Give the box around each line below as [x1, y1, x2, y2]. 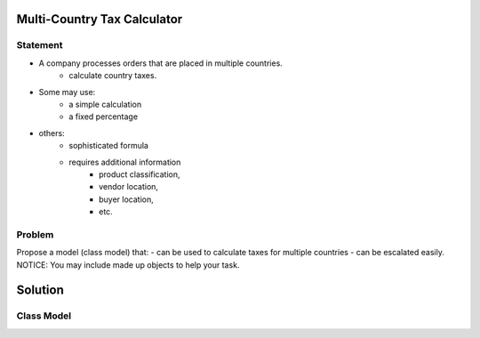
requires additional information [68, 157, 181, 167]
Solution [16, 283, 64, 298]
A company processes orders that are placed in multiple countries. [38, 58, 284, 68]
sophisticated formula [68, 141, 148, 151]
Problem [16, 228, 54, 240]
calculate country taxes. [68, 70, 157, 81]
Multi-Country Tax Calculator [16, 12, 183, 27]
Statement [16, 39, 63, 52]
